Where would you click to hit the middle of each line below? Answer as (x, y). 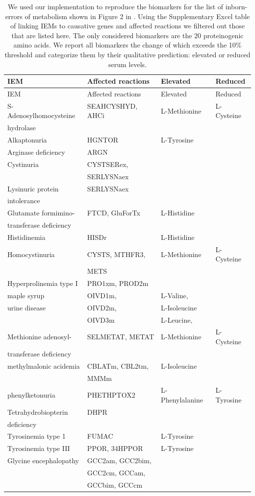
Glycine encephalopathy (43, 461)
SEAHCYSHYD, (112, 106)
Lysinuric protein (33, 188)
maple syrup (26, 295)
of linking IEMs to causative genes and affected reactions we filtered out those (127, 26)
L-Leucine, (177, 319)
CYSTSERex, (108, 164)
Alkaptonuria (27, 140)
